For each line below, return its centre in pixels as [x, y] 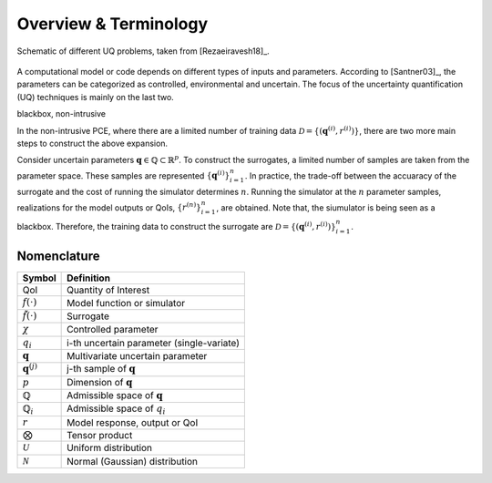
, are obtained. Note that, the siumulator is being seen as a [325, 207]
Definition [89, 278]
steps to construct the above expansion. [92, 143]
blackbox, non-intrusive [61, 114]
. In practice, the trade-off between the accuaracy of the [351, 175]
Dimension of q [100, 382]
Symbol [39, 278]
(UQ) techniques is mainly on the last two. [96, 97]
